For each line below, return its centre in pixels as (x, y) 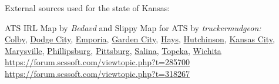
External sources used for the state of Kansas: (88, 8)
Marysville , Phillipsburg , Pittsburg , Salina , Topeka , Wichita (113, 50)
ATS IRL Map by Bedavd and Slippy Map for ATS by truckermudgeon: (133, 27)
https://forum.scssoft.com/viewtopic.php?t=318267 (97, 73)
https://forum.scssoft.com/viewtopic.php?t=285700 (97, 62)
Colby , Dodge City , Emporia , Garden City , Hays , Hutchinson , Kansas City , (140, 39)
